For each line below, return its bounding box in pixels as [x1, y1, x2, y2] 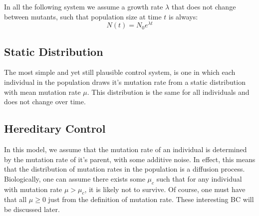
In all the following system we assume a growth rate [4, 1, 163, 11]
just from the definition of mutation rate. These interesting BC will [48, 194, 254, 205]
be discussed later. [4, 204, 60, 215]
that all [4, 194, 27, 205]
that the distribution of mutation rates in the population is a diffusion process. [4, 164, 245, 174]
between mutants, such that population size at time [4, 11, 162, 21]
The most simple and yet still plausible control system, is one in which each [4, 67, 236, 77]
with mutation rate [4, 184, 62, 194]
